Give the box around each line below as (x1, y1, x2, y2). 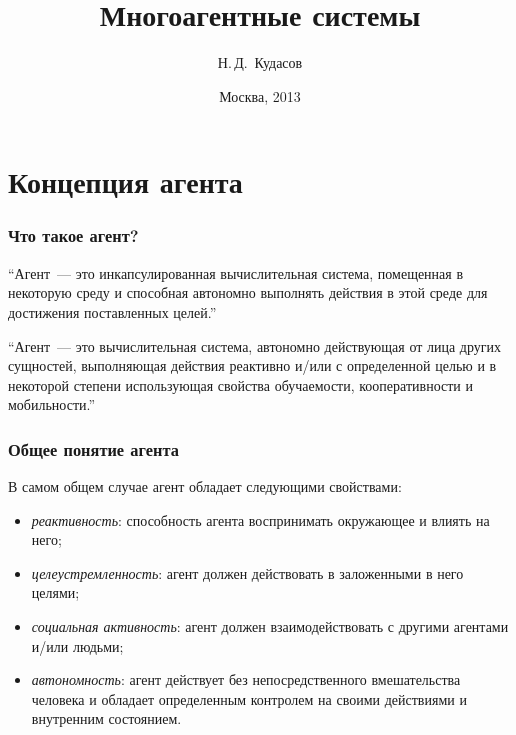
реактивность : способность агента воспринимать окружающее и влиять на (31, 509, 490, 530)
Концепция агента (8, 161, 243, 202)
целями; (31, 582, 80, 603)
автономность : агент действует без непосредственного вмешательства (31, 669, 461, 690)
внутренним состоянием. (31, 708, 182, 729)
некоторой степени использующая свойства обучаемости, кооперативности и (8, 374, 473, 395)
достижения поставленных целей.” (8, 301, 217, 322)
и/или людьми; (31, 635, 124, 656)
